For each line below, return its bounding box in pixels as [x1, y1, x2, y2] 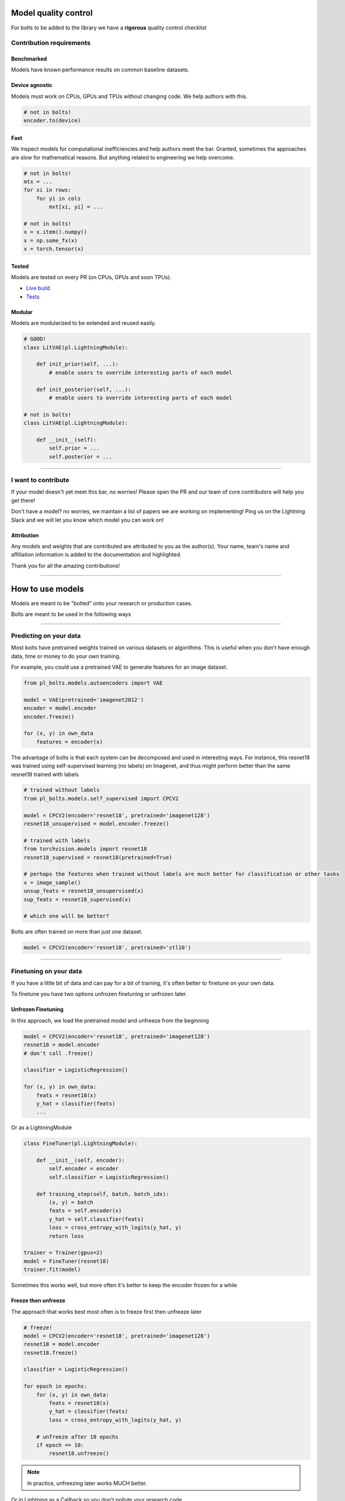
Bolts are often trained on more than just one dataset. [11, 928, 143, 935]
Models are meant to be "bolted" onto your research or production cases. [11, 599, 193, 606]
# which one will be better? [23, 913, 110, 920]
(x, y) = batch [49, 1199, 94, 1206]
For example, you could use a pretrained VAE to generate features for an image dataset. [11, 663, 228, 671]
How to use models [11, 584, 84, 594]
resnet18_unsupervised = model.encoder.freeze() [23, 820, 170, 827]
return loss [49, 1233, 84, 1239]
